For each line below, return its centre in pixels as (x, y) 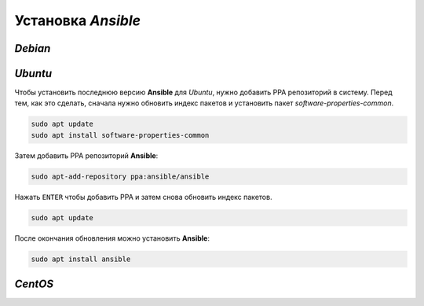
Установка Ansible (78, 20)
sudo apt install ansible (81, 259)
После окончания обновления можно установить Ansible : (112, 238)
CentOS (34, 284)
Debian (33, 48)
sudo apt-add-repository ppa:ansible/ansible (120, 176)
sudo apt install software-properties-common (120, 135)
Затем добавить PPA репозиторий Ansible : (86, 155)
